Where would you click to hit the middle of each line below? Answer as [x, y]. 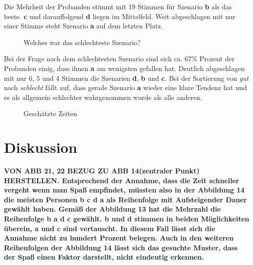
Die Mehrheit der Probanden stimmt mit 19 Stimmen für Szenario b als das [118, 6]
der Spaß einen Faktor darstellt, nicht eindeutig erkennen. [104, 257]
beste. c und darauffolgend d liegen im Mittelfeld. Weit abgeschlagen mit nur [120, 16]
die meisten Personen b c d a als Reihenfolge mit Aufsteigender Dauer [126, 199]
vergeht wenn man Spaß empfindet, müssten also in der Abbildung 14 [124, 190]
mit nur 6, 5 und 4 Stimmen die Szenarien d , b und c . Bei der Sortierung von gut [126, 78]
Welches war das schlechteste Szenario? [82, 42]
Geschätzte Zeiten [50, 113]
